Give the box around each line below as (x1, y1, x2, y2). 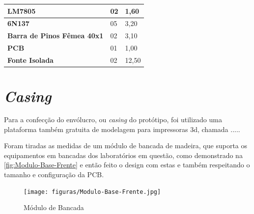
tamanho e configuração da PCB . (4, 169, 104, 180)
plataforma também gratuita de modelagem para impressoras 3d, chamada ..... (4, 124, 240, 134)
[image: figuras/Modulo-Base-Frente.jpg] (24, 188, 161, 195)
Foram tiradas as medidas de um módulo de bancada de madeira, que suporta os (4, 140, 248, 151)
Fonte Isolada (7, 54, 54, 65)
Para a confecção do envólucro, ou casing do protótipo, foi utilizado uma (4, 114, 222, 125)
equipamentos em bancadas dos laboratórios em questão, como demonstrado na (4, 150, 243, 160)
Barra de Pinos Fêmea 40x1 (7, 30, 104, 41)
